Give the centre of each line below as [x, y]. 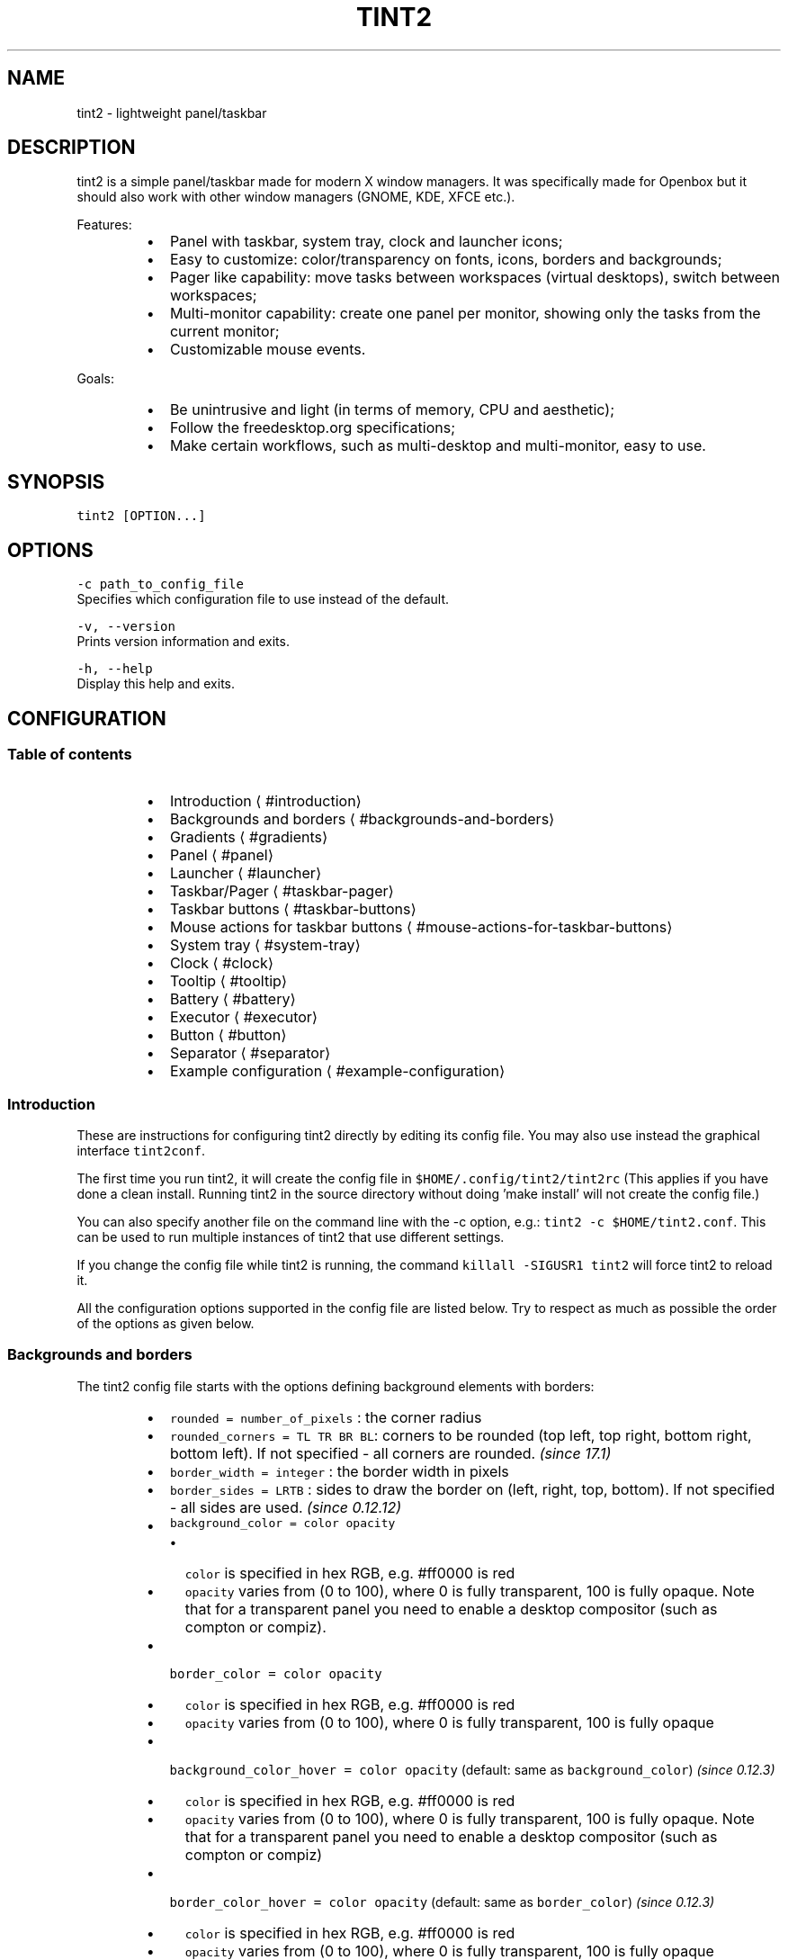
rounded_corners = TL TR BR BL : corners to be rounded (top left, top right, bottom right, [461, 1435]
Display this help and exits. [156, 684]
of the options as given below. [166, 1324]
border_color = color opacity [276, 1673]
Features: [104, 225]
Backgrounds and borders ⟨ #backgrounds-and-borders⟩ [362, 819]
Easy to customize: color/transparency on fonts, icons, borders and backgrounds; [446, 260]
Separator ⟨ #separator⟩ [250, 1053]
